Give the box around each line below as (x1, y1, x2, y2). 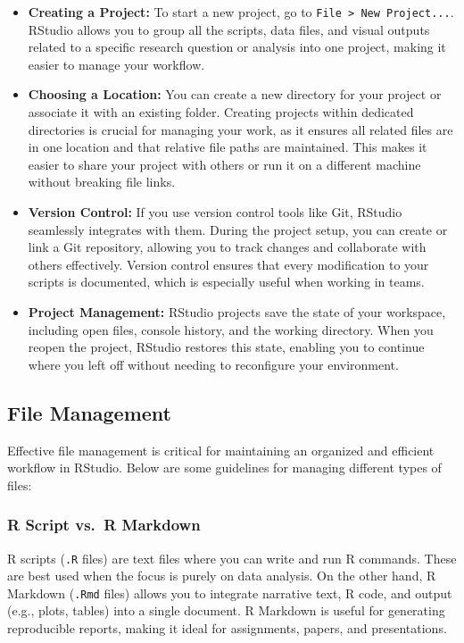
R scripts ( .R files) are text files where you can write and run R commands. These (7, 548, 457, 567)
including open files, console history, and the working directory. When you (28, 320, 434, 338)
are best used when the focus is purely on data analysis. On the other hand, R (7, 566, 436, 585)
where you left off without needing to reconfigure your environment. (28, 355, 399, 373)
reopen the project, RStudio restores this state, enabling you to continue (28, 338, 425, 356)
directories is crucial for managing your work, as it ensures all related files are (28, 120, 453, 138)
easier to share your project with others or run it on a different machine (28, 154, 421, 173)
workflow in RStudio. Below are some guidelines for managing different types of (7, 458, 442, 477)
